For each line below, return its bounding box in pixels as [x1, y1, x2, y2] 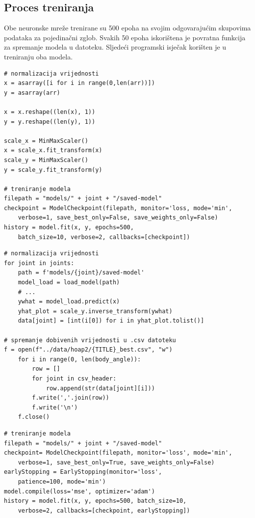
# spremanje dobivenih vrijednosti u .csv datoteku [4, 336, 176, 344]
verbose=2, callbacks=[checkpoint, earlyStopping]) [18, 507, 190, 514]
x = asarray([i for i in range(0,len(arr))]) [4, 80, 155, 87]
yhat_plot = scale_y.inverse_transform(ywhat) [18, 307, 173, 315]
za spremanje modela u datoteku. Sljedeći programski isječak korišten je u [4, 42, 227, 52]
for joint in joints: [4, 259, 75, 267]
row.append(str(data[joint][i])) [46, 384, 155, 392]
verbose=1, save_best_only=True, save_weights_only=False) [18, 459, 215, 466]
